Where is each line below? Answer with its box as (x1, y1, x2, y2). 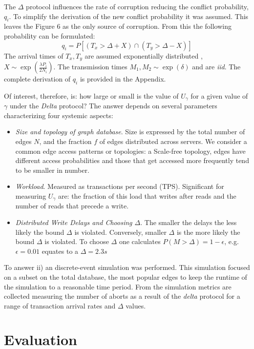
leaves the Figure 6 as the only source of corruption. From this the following (4, 21, 232, 31)
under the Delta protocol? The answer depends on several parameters (9, 101, 217, 111)
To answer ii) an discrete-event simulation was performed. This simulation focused (4, 262, 250, 272)
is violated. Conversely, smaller (74, 226, 167, 237)
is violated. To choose (44, 236, 109, 246)
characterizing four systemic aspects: (4, 110, 113, 120)
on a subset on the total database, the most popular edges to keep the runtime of (4, 272, 247, 282)
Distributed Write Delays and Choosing (15, 217, 132, 227)
